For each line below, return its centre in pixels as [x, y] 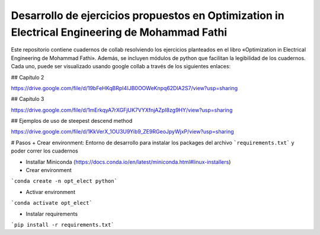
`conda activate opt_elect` [52, 203]
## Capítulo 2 [28, 77]
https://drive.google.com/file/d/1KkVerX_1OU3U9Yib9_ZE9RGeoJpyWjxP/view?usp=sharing [122, 132]
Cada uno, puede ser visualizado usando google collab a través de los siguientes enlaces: [121, 66]
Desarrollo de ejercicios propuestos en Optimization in [148, 15]
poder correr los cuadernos [44, 151]
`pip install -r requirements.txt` [63, 225]
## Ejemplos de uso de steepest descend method [72, 121]
